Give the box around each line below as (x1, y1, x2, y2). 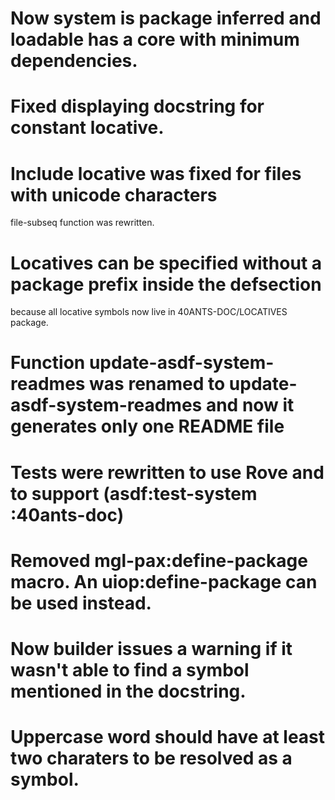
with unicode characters (10, 183, 218, 206)
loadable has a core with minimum (10, 28, 300, 51)
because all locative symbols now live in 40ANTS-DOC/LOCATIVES (10, 306, 288, 318)
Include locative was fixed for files (10, 162, 302, 185)
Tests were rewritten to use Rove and (10, 461, 325, 484)
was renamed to (89, 373, 226, 396)
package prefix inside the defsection (10, 273, 322, 296)
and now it (205, 394, 295, 417)
